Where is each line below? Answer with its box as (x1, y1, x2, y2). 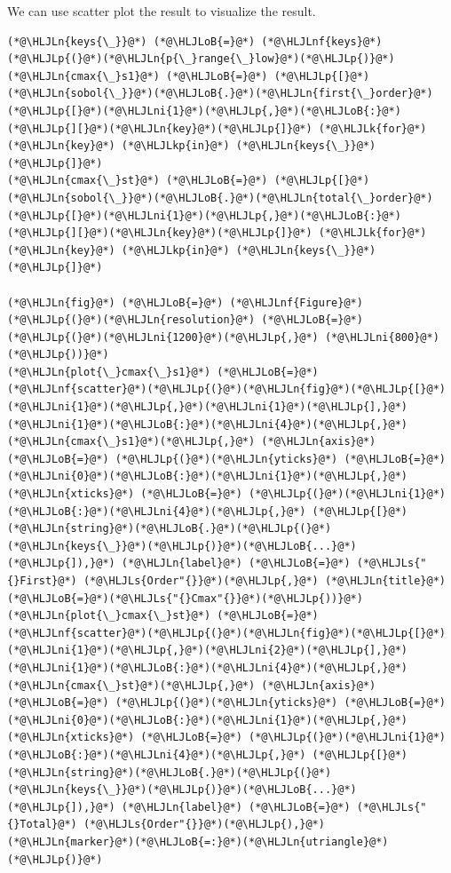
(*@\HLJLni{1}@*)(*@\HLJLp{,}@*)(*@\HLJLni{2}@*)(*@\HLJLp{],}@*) (7, 644, 408, 657)
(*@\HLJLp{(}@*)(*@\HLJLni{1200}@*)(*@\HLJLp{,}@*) (7, 330, 319, 344)
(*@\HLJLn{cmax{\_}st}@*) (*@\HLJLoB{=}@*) (7, 174, 268, 187)
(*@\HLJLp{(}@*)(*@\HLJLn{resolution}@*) (7, 313, 256, 327)
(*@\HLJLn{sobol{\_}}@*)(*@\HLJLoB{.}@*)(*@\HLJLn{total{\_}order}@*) (7, 191, 433, 204)
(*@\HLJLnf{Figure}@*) (229, 296, 363, 309)
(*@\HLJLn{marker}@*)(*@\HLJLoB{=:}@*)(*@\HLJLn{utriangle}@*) (7, 835, 389, 848)
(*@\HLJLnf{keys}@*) (261, 35, 383, 48)
